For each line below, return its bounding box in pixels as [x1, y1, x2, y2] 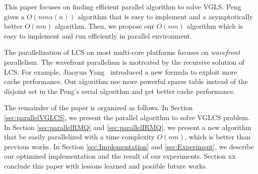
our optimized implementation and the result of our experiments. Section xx [4, 151, 236, 161]
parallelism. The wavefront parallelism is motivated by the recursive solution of [4, 56, 245, 67]
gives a [4, 11, 25, 21]
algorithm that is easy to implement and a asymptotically [77, 11, 253, 21]
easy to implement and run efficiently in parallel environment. [4, 30, 192, 41]
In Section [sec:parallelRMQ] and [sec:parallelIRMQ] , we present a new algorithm [4, 122, 252, 132]
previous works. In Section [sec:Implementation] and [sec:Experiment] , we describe [4, 141, 254, 151]
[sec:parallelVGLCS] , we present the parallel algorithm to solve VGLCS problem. [4, 112, 250, 122]
